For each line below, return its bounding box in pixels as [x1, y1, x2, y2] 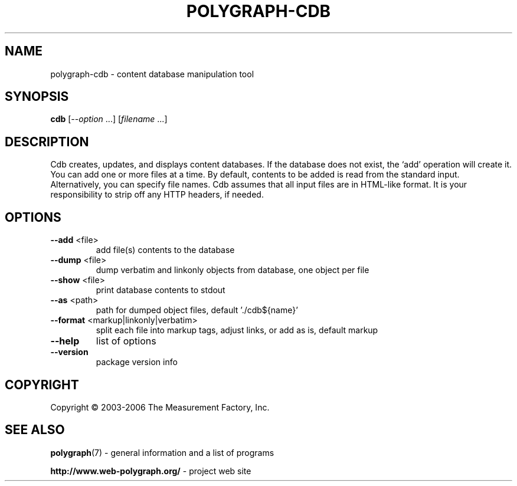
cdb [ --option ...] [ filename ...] [50, 114, 168, 124]
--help [50, 335, 80, 347]
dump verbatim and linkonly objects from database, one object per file [96, 265, 369, 275]
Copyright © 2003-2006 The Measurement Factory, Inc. [50, 402, 270, 412]
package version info [96, 357, 178, 367]
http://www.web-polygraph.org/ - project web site [50, 465, 251, 476]
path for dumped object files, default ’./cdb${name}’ [96, 305, 298, 316]
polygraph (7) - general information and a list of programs [50, 447, 274, 458]
